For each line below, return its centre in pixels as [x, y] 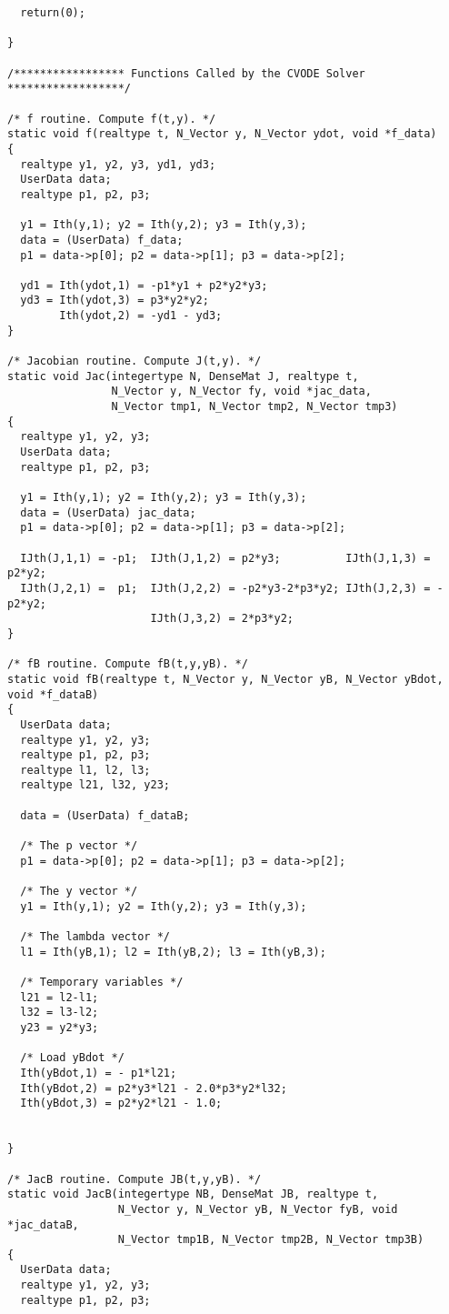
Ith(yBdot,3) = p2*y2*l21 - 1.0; [121, 1103]
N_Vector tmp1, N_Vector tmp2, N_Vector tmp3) [254, 407]
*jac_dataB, [43, 1224]
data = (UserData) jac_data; [108, 512]
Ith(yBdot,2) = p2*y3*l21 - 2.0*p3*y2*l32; [154, 1088]
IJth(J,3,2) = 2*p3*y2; [222, 619]
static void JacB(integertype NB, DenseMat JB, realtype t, [193, 1194]
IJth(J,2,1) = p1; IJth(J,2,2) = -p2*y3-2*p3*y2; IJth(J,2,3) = [225, 588]
